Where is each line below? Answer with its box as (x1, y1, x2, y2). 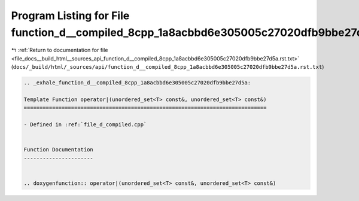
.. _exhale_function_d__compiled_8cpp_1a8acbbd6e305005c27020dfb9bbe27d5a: (23, 80, 251, 86)
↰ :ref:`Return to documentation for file (11, 47, 108, 54)
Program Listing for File (11, 9, 130, 22)
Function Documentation (23, 147, 94, 153)
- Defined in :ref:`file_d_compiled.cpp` (23, 121, 147, 128)
